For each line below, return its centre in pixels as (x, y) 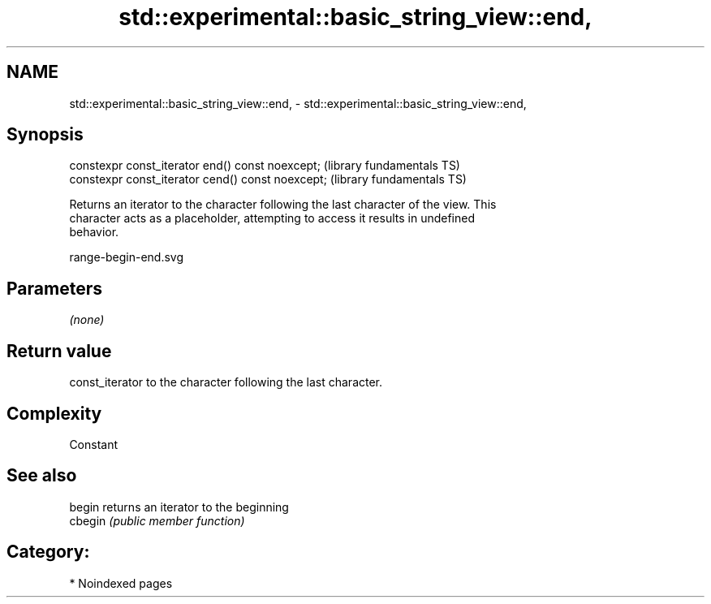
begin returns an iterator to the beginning (179, 507)
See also (42, 476)
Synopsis (45, 135)
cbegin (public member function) (157, 520)
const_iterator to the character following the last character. (226, 382)
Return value (59, 351)
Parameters (54, 288)
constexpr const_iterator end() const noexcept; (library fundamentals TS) (265, 166)
